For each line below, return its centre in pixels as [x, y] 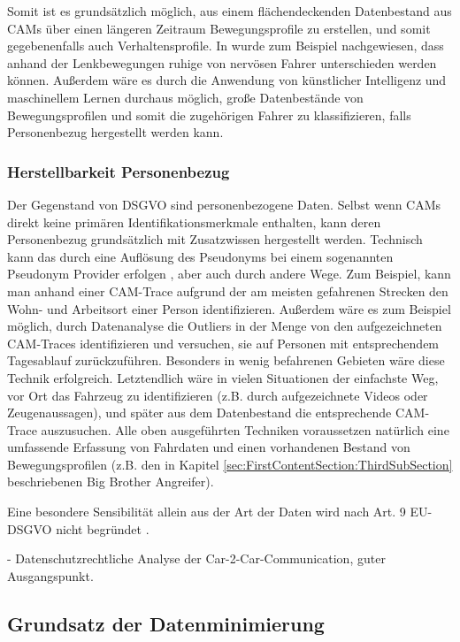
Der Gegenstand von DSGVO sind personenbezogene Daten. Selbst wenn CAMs [224, 204]
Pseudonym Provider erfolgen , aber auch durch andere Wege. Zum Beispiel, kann [229, 274]
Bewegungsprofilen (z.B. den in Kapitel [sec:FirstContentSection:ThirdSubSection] [230, 464]
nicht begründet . [103, 528]
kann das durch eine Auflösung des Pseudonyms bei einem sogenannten [200, 256]
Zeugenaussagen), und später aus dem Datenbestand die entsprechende [199, 413]
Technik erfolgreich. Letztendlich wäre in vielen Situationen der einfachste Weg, [223, 377]
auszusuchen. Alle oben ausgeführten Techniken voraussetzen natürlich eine [245, 429]
